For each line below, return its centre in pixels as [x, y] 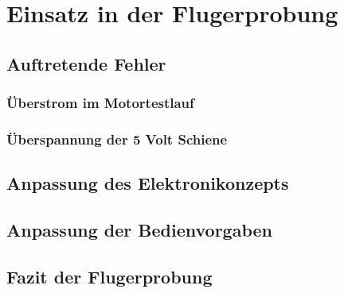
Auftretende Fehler [86, 63]
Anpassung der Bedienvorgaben [140, 230]
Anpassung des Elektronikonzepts [148, 183]
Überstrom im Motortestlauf [100, 103]
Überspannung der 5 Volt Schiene [117, 139]
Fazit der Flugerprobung [109, 276]
